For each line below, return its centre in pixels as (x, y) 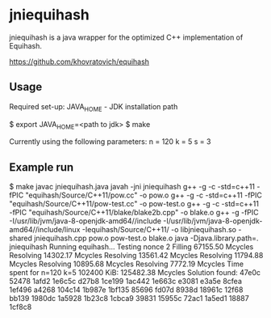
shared (21, 238)
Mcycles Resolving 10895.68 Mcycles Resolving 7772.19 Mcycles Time (127, 264)
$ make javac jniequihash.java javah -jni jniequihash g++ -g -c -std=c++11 (132, 187)
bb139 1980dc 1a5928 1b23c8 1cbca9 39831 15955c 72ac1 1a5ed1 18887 (129, 299)
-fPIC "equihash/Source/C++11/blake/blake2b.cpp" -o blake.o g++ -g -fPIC (134, 213)
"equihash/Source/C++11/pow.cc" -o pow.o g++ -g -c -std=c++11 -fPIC (144, 195)
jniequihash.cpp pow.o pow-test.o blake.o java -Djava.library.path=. (146, 238)
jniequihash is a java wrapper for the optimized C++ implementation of (126, 37)
